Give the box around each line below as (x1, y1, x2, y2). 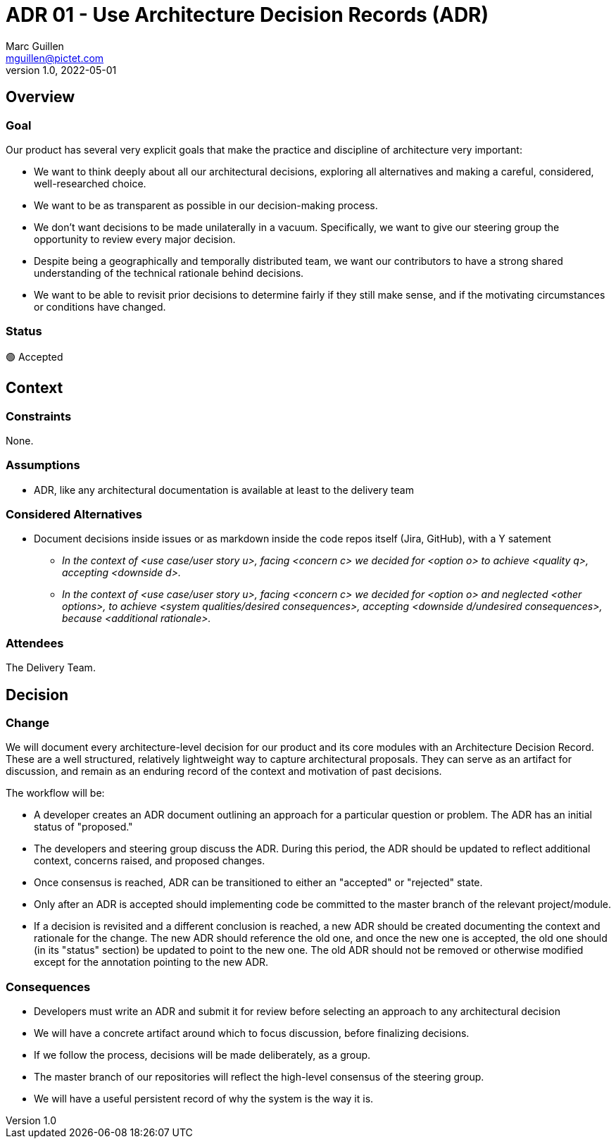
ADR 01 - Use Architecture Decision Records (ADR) (6, 3, 489, 27)
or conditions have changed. (34, 300, 166, 313)
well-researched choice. (34, 177, 146, 189)
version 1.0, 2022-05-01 (6, 63, 117, 76)
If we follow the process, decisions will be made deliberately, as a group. (34, 1049, 371, 1062)
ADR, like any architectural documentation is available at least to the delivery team (34, 483, 414, 496)
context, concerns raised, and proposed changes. (34, 854, 265, 867)
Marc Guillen (6, 39, 64, 52)
